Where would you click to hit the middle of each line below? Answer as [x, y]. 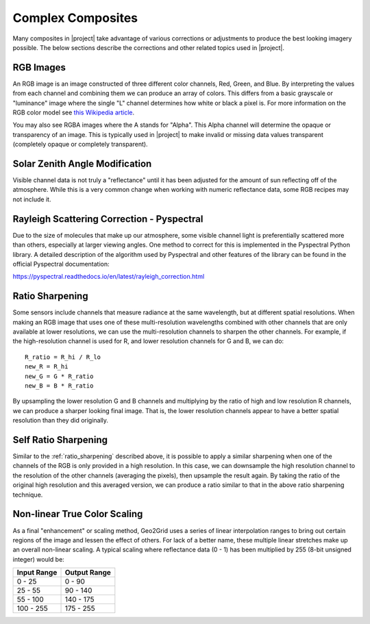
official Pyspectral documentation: [61, 264]
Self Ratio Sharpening [60, 439]
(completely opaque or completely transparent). [80, 145]
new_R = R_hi [47, 367]
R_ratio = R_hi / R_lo [63, 357]
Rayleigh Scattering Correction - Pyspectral [108, 219]
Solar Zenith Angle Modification [82, 164]
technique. [28, 495]
